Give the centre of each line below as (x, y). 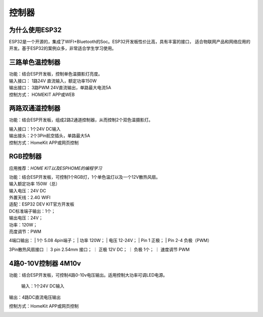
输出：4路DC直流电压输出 (35, 297)
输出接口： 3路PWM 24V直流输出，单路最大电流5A (60, 88)
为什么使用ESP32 (35, 30)
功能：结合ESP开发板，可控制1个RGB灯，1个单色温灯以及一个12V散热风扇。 (85, 177)
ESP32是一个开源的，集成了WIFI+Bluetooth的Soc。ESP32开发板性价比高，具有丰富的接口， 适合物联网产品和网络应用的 (130, 42)
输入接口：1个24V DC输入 (35, 129)
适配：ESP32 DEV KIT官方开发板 (42, 204)
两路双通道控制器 (35, 108)
